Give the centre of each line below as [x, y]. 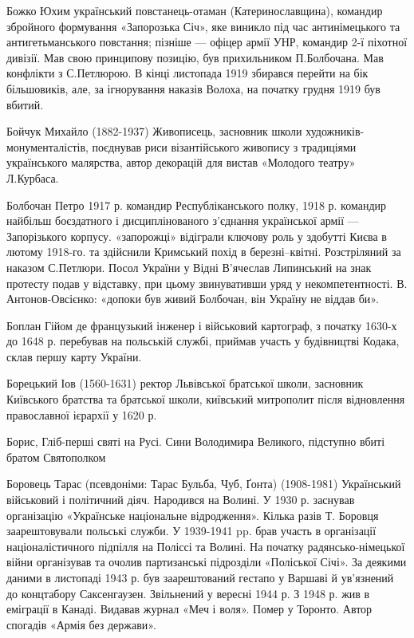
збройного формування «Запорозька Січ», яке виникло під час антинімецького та [203, 26]
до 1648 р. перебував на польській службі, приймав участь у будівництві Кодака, [203, 341]
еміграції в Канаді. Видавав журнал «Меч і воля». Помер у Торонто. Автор [189, 609]
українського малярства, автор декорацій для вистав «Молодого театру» [181, 162]
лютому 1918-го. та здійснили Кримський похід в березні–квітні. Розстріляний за [204, 252]
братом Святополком [56, 457]
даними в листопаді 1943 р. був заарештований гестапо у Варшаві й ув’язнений [200, 577]
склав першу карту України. [74, 356]
